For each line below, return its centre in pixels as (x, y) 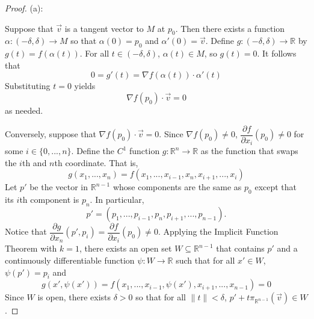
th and (34, 162)
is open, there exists (74, 297)
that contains (240, 248)
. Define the (93, 151)
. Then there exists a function (230, 28)
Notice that (26, 231)
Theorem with (31, 248)
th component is (49, 200)
